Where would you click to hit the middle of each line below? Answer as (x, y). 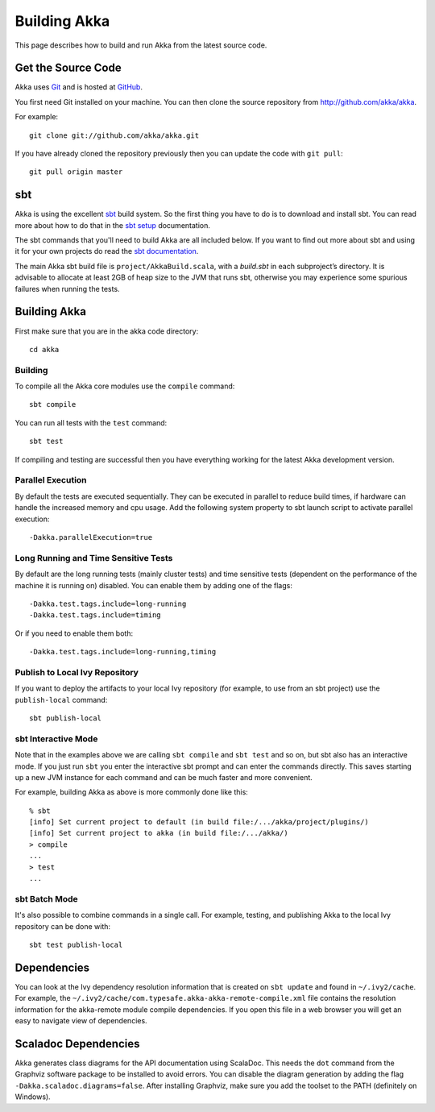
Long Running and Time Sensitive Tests (94, 558)
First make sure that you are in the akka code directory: (107, 331)
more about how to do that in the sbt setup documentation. (113, 225)
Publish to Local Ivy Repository (77, 672)
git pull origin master (76, 172)
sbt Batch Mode (46, 898)
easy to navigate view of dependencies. (81, 1021)
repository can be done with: (63, 926)
